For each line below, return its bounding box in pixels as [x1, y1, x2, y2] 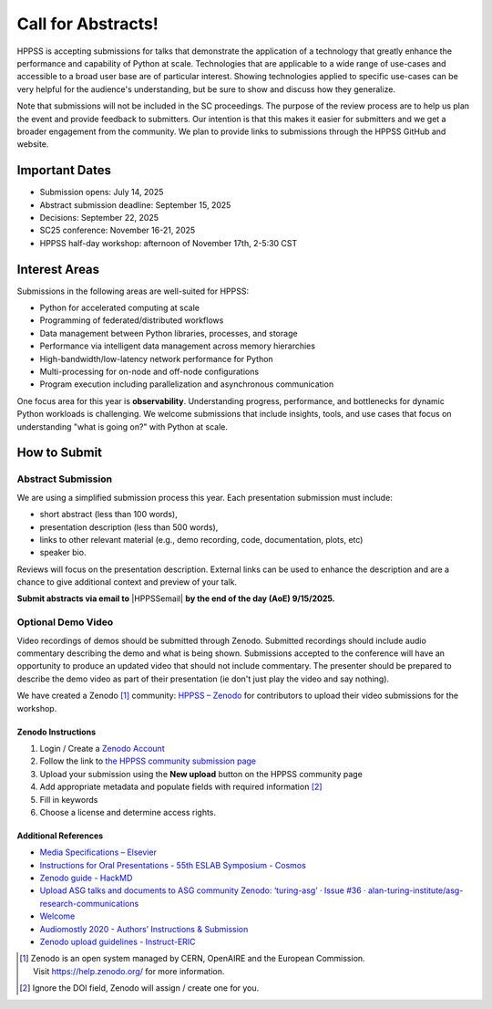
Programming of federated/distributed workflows [39, 315, 224, 326]
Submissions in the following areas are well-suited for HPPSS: [16, 286, 250, 296]
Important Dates [16, 162, 111, 178]
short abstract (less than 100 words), [39, 509, 178, 520]
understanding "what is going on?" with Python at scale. [16, 421, 228, 432]
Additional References [16, 830, 104, 841]
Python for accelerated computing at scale [39, 302, 200, 314]
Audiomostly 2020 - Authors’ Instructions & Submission [39, 923, 249, 934]
